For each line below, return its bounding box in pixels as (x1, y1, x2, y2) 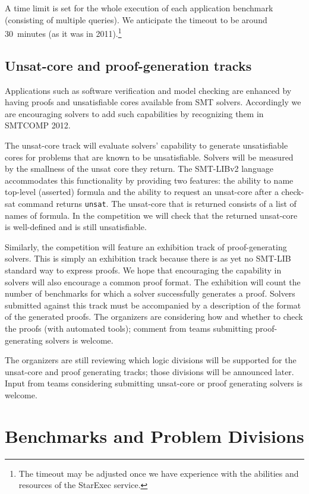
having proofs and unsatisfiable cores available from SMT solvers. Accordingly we (5, 96, 301, 108)
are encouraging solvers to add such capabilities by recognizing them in (5, 107, 264, 119)
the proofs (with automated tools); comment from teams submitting (5, 322, 253, 334)
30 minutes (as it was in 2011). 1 (5, 26, 122, 39)
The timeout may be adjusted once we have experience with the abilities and (18, 467, 299, 479)
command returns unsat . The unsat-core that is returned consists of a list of (18, 197, 297, 209)
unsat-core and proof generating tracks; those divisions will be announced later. (5, 365, 294, 377)
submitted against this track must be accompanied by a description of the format (5, 298, 301, 311)
